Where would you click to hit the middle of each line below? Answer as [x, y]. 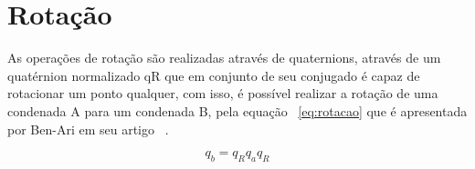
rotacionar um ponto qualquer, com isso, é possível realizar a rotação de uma [223, 93]
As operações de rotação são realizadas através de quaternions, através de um [224, 58]
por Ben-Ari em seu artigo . [88, 129]
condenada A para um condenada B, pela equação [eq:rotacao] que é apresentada [237, 110]
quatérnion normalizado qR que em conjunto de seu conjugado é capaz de [214, 75]
